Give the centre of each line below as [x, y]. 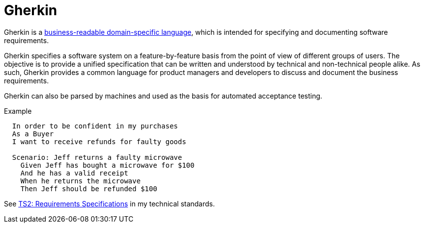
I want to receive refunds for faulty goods [99, 141]
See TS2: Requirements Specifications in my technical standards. [110, 203]
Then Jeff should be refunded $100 [89, 189]
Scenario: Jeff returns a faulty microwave [97, 157]
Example [18, 111]
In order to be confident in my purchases [95, 126]
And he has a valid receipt [74, 173]
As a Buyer [33, 134]
